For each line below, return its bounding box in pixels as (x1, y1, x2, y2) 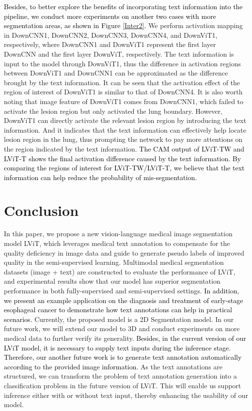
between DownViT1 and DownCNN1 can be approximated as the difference (4, 68, 228, 78)
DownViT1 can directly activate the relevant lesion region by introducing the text (4, 115, 247, 125)
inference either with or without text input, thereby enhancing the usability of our (4, 390, 248, 400)
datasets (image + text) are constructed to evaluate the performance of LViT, (4, 266, 236, 276)
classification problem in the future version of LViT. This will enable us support (4, 380, 241, 390)
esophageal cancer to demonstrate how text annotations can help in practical (4, 304, 232, 315)
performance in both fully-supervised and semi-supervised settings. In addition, (4, 285, 239, 295)
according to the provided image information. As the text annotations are (4, 361, 223, 371)
